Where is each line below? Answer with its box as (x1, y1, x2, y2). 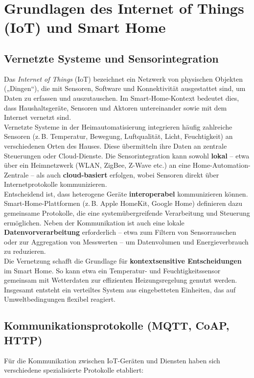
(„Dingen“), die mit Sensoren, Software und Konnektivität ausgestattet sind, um (4, 83, 246, 93)
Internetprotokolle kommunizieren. (4, 179, 107, 189)
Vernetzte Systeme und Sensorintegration (4, 50, 219, 66)
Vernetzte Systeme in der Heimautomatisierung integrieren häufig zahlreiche (4, 121, 232, 132)
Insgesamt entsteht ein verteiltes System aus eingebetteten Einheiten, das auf (4, 284, 236, 294)
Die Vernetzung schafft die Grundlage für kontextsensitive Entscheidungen (4, 256, 242, 266)
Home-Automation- (192, 160, 251, 170)
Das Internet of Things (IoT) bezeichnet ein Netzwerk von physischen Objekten (4, 73, 243, 84)
